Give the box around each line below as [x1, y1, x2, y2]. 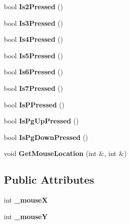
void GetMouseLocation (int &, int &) [4, 148, 127, 158]
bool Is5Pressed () [4, 50, 63, 60]
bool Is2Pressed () [4, 1, 63, 11]
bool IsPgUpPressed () [4, 116, 79, 126]
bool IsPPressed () [4, 99, 65, 109]
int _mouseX [4, 195, 48, 205]
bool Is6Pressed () [4, 67, 63, 77]
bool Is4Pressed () [4, 34, 63, 44]
